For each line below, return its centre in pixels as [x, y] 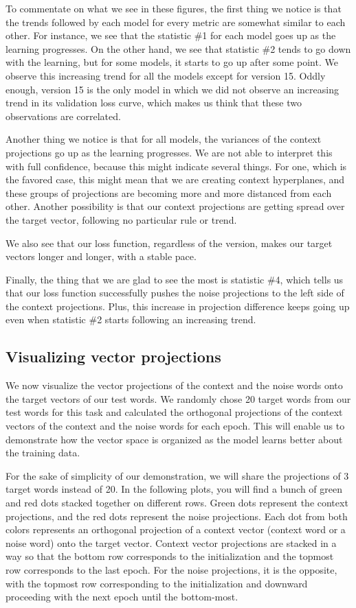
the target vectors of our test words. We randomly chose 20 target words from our [178, 398]
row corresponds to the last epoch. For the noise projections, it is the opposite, [171, 569]
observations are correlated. [63, 116]
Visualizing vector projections [113, 356]
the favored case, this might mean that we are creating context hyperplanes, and [175, 179]
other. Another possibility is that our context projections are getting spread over [175, 206]
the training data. [43, 453]
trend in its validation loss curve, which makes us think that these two [154, 103]
